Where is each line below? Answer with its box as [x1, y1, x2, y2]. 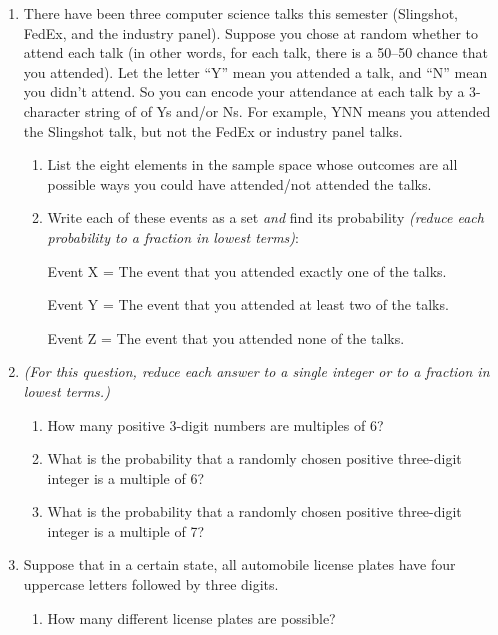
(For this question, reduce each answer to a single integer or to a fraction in [23, 361, 490, 382]
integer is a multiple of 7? [47, 520, 205, 541]
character [23, 100, 81, 121]
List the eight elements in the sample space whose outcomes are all [47, 154, 458, 175]
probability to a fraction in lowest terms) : [47, 226, 299, 247]
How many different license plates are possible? [47, 607, 336, 628]
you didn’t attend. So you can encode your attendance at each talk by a [23, 81, 465, 102]
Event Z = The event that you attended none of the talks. [47, 327, 405, 348]
